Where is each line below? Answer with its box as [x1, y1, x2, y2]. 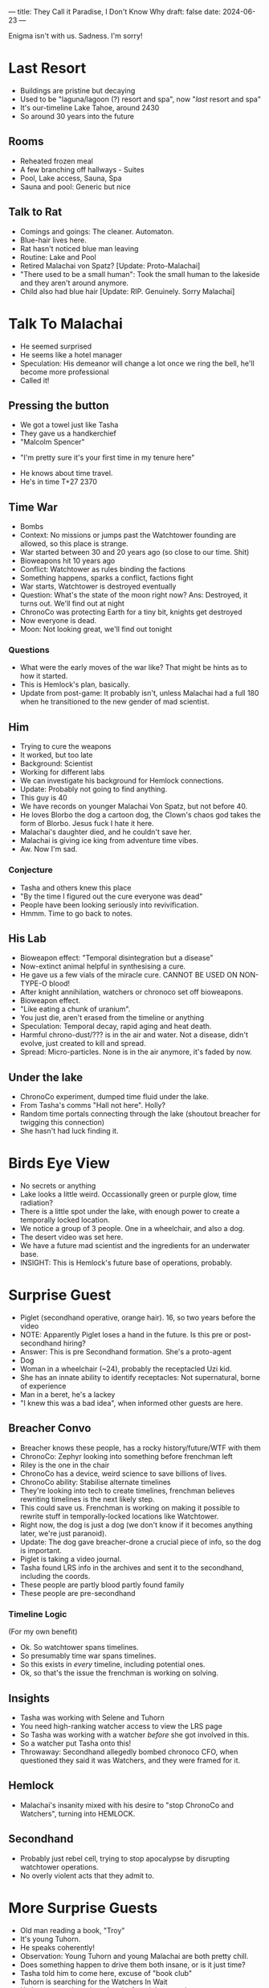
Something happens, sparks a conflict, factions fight [19, 573, 194, 583]
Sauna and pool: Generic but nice [19, 181, 131, 192]
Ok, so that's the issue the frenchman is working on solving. [19, 1668, 219, 1678]
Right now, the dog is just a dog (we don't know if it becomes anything [19, 1519, 253, 1529]
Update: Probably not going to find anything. [19, 784, 168, 794]
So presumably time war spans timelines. [19, 1651, 157, 1661]
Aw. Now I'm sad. [19, 845, 78, 854]
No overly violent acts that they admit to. [19, 1870, 155, 1880]
